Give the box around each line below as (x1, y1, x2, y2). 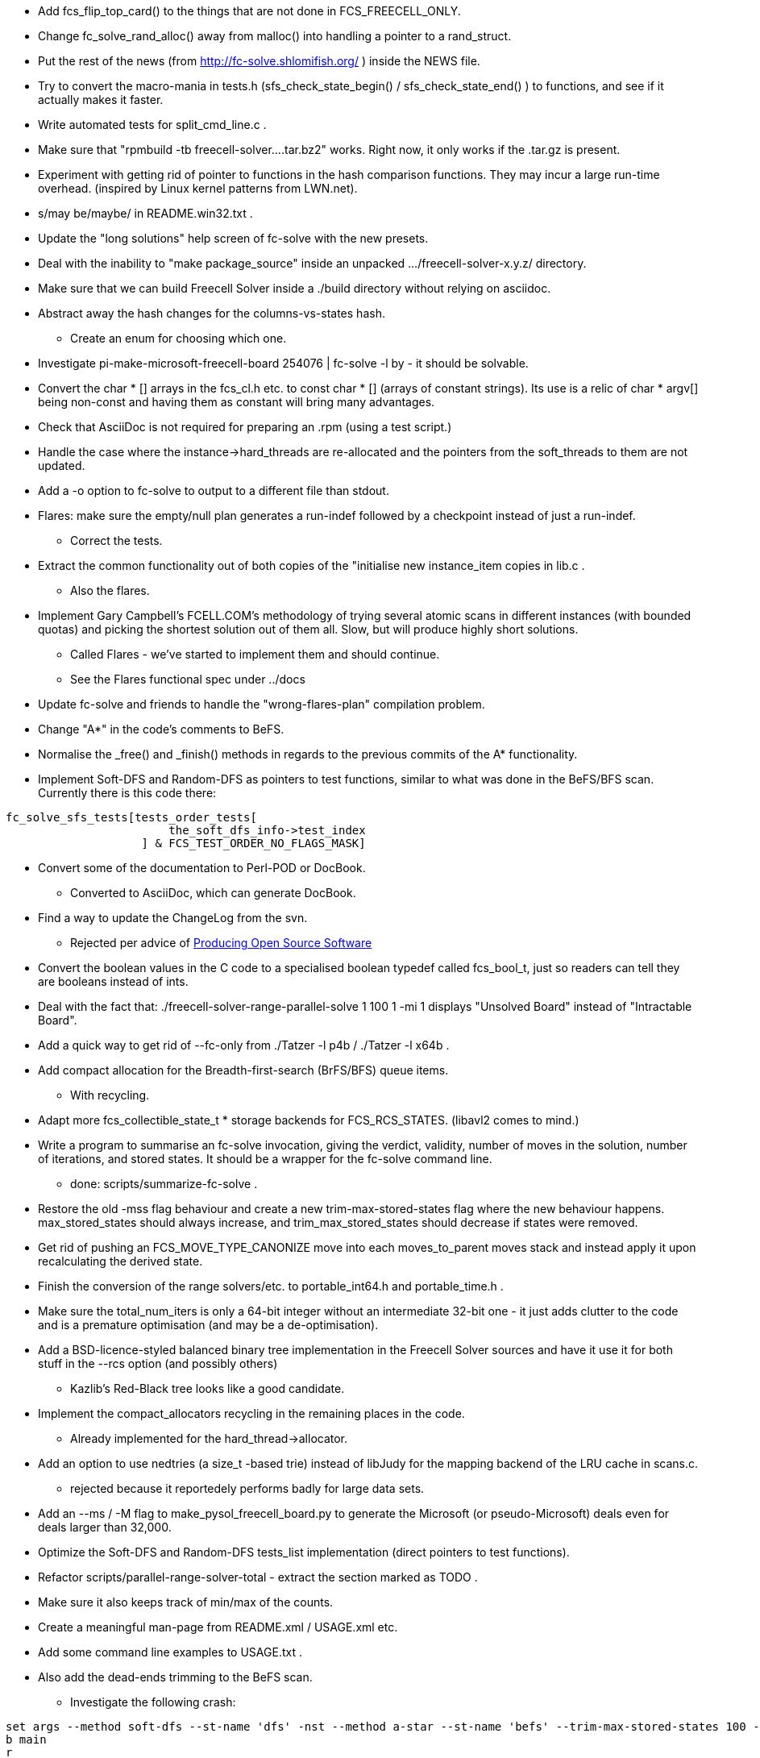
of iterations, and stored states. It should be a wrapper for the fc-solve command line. (38, 1152, 492, 1166)
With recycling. (70, 1088, 150, 1102)
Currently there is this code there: (38, 786, 217, 800)
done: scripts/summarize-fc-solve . (70, 1177, 258, 1191)
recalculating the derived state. (38, 1254, 203, 1268)
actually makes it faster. (38, 93, 164, 106)
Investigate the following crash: (70, 1695, 236, 1709)
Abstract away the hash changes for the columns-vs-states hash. (38, 306, 385, 320)
